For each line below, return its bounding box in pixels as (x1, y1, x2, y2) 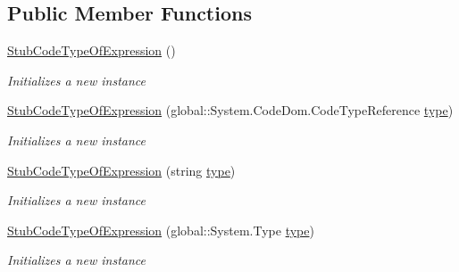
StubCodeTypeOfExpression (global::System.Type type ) (7, 220, 314, 239)
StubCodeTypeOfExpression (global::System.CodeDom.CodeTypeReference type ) (7, 101, 454, 120)
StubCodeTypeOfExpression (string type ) (7, 161, 236, 179)
